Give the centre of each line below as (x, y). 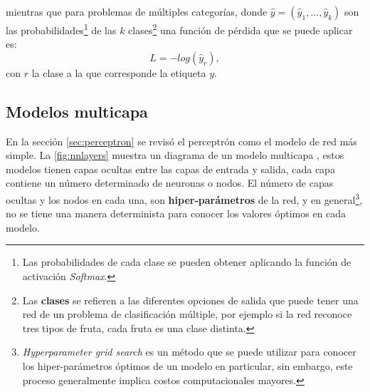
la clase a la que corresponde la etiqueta (119, 72)
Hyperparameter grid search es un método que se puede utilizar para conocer (189, 352)
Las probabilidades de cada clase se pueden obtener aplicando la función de (187, 262)
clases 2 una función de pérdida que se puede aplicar (240, 29)
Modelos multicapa (77, 111)
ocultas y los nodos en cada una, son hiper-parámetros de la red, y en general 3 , (184, 198)
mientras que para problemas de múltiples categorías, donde (137, 11)
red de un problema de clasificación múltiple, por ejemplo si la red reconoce (187, 314)
